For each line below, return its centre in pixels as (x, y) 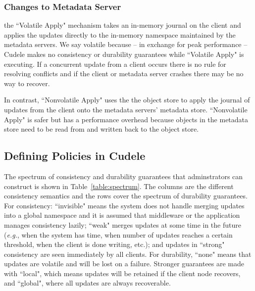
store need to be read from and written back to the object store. (102, 129)
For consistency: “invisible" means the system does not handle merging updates (124, 205)
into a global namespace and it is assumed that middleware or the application (122, 215)
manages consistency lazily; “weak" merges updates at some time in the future (123, 224)
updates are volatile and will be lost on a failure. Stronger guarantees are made (124, 264)
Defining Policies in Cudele (75, 156)
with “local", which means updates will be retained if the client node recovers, (122, 273)
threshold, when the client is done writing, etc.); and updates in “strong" (114, 244)
